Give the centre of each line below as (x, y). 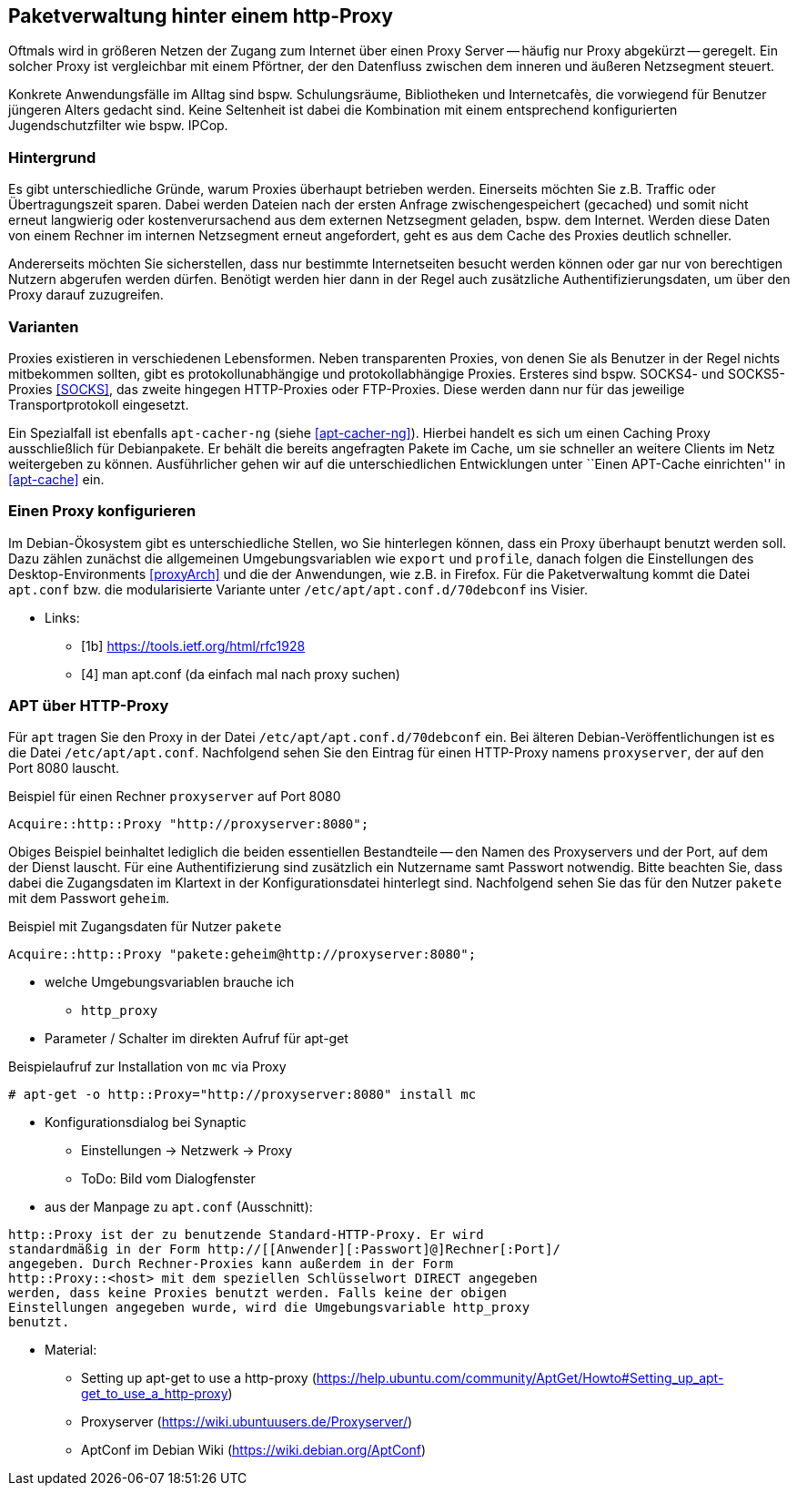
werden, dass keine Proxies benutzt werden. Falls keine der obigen (257, 1293)
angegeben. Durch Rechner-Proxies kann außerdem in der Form (231, 1264)
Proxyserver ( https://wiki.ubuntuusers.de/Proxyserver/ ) (247, 1422)
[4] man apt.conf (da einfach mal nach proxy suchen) (241, 674)
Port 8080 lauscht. (64, 768)
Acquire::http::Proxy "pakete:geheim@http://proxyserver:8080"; (242, 955)
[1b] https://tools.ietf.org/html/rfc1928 (193, 645)
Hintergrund (52, 157)
